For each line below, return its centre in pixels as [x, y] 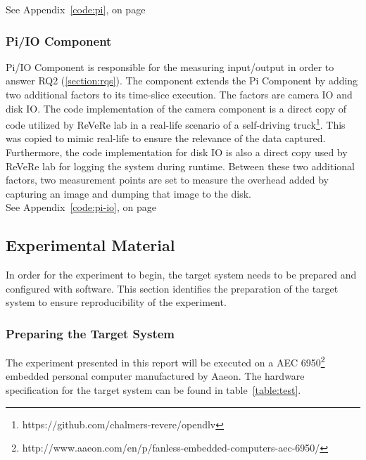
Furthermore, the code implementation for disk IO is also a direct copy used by [177, 152]
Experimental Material [90, 245]
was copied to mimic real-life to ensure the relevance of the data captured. [166, 138]
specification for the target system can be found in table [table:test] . [153, 390]
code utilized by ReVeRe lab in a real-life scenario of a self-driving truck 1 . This [176, 123]
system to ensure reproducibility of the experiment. [116, 302]
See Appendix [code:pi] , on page [76, 9]
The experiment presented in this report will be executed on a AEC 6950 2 [165, 361]
